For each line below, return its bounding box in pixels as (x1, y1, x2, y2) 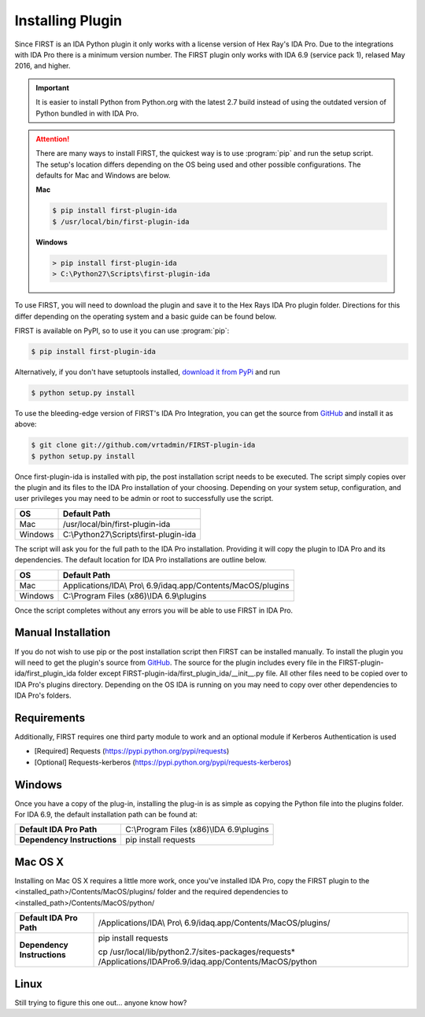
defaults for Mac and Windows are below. (35, 171, 171, 180)
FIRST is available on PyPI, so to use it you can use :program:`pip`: (14, 326, 230, 335)
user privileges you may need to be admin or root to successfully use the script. (14, 494, 274, 503)
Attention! (35, 134, 70, 143)
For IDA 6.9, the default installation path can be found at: (14, 810, 198, 820)
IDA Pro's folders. (14, 691, 72, 700)
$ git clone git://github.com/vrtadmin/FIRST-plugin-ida (31, 440, 256, 450)
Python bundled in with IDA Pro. (35, 109, 139, 118)
